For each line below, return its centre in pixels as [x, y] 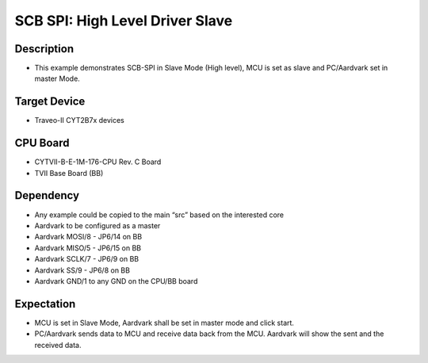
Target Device [50, 102]
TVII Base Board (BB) [69, 173]
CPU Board [42, 143]
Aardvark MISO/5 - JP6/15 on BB [88, 248]
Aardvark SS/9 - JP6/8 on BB [82, 270]
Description [44, 49]
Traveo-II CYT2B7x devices [79, 120]
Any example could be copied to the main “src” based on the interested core [159, 215]
